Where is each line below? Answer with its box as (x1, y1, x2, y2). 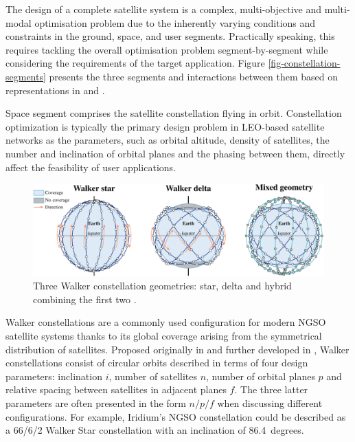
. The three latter (234, 382, 308, 397)
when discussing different (217, 396, 323, 410)
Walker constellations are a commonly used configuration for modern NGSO (5, 315, 326, 329)
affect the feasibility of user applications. (5, 159, 176, 174)
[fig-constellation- (268, 56, 341, 70)
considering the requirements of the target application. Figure (5, 56, 265, 70)
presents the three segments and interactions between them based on (49, 69, 339, 83)
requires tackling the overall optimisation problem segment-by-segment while (5, 42, 328, 56)
